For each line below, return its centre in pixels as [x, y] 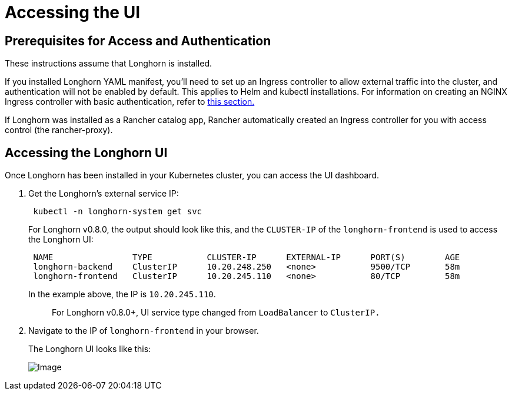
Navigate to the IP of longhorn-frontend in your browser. [144, 331]
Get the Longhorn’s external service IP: [104, 194]
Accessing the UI [73, 12]
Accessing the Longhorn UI [86, 152]
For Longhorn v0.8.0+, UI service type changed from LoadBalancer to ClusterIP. [216, 313]
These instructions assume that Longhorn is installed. [108, 64]
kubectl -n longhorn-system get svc [118, 212]
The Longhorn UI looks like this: [90, 349]
